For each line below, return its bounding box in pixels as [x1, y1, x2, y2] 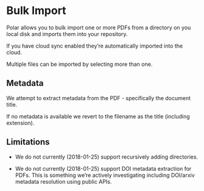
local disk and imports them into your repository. [6, 30, 128, 37]
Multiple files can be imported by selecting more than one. [6, 60, 153, 68]
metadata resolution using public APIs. [15, 178, 112, 185]
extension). [6, 119, 35, 126]
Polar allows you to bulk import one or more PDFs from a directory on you [6, 24, 191, 31]
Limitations [6, 137, 50, 147]
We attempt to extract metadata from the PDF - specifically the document [6, 94, 191, 101]
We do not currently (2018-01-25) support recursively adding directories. [15, 153, 199, 160]
